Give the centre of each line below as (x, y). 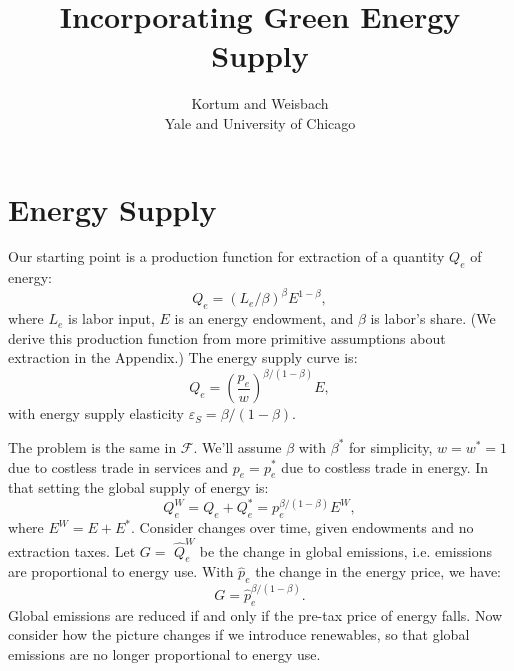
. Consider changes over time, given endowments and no (302, 527)
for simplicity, (390, 446)
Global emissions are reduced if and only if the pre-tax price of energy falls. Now (255, 614)
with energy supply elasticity (96, 413)
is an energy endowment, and (264, 318)
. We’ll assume (237, 446)
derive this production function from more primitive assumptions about (227, 337)
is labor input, (111, 318)
